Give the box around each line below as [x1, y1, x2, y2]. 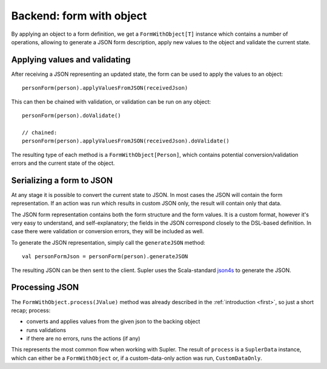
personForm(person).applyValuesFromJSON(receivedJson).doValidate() [22, 138, 230, 145]
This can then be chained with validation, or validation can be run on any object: [11, 98, 211, 105]
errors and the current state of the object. [11, 159, 115, 167]
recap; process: [11, 307, 51, 314]
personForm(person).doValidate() [22, 112, 121, 119]
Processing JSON [11, 282, 79, 293]
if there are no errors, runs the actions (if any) [26, 335, 140, 342]
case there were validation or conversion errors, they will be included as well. [11, 228, 204, 235]
